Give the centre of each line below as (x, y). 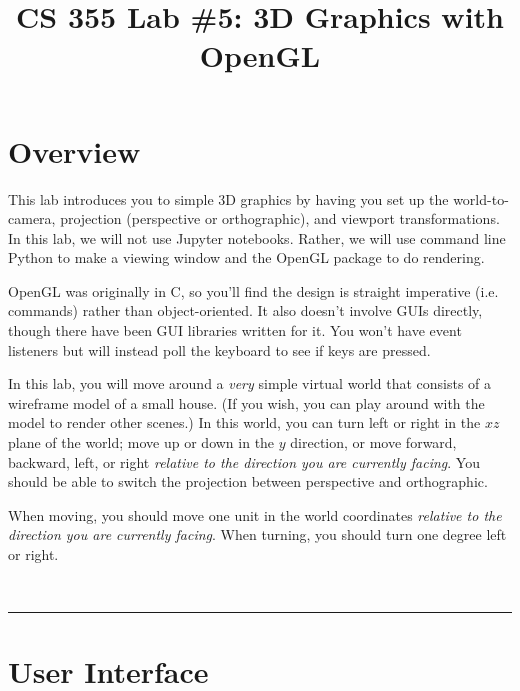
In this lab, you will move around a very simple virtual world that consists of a (250, 383)
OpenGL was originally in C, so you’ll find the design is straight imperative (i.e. (253, 290)
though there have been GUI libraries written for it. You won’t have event (235, 330)
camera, (32, 218)
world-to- (481, 198)
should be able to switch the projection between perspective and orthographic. (248, 481)
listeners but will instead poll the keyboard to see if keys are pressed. (219, 349)
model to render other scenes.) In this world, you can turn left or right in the (244, 422)
